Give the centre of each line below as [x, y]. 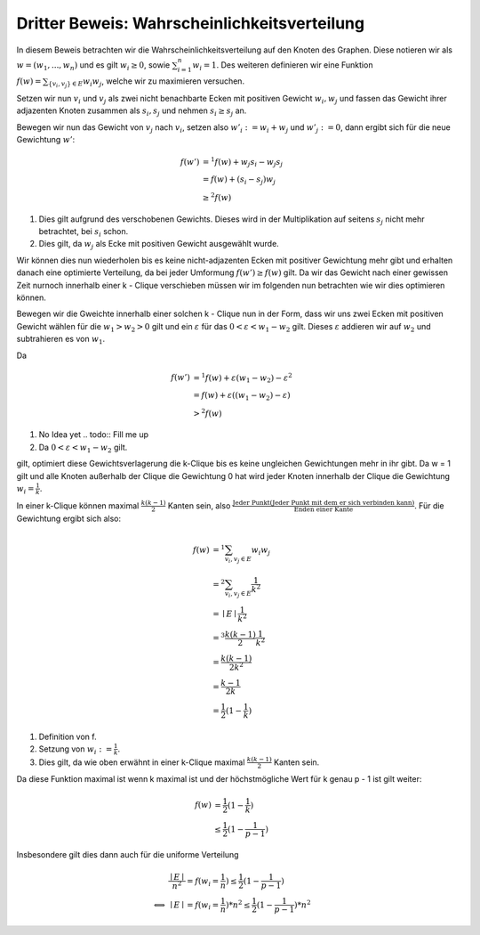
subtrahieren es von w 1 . [61, 340]
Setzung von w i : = [76, 750]
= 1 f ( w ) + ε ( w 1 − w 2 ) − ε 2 [242, 378]
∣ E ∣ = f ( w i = [194, 906]
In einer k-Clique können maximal [78, 505]
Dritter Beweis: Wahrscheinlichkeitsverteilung [190, 23]
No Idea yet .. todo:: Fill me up [93, 435]
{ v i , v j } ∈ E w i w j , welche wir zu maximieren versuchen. [146, 82]
